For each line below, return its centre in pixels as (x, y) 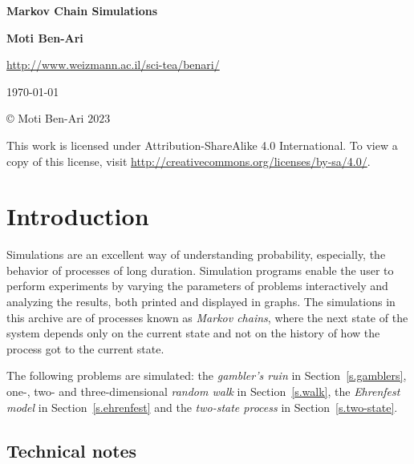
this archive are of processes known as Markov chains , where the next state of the (207, 317)
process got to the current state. (85, 348)
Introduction (78, 216)
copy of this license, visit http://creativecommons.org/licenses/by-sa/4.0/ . (189, 161)
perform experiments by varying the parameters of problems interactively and (197, 286)
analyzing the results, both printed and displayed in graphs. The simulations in (201, 302)
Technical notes (72, 450)
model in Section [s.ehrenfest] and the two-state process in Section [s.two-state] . (202, 407)
